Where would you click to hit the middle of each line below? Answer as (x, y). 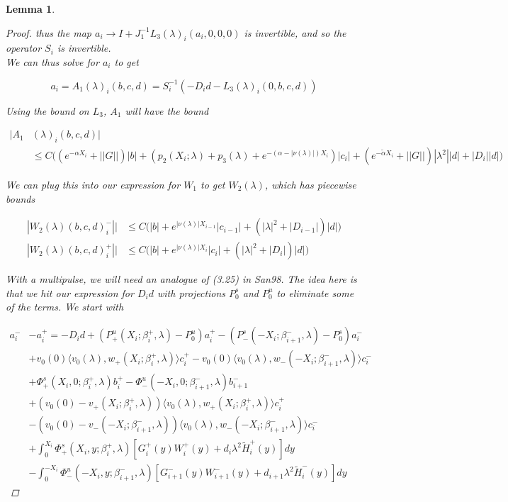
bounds (21, 198)
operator (24, 48)
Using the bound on (47, 110)
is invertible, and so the (295, 32)
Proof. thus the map (49, 32)
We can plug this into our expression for (93, 185)
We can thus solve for (52, 61)
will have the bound (167, 110)
